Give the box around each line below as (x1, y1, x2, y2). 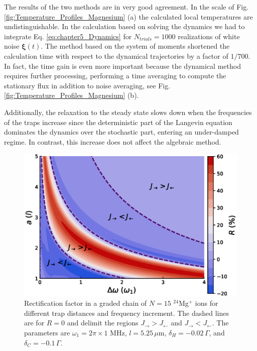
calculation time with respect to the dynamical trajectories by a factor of (4, 50, 228, 61)
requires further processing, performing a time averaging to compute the (4, 70, 226, 81)
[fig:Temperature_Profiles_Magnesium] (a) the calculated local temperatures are (4, 11, 253, 22)
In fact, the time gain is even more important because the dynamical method (4, 60, 241, 71)
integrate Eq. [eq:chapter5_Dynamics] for (4, 31, 132, 41)
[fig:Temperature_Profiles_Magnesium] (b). (4, 90, 139, 100)
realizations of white (178, 31, 240, 41)
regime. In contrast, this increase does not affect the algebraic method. (4, 136, 221, 147)
